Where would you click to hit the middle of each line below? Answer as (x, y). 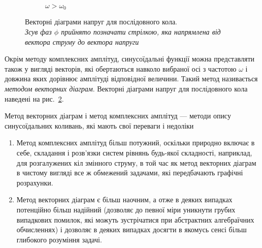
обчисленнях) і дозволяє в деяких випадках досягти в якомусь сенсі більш (132, 229)
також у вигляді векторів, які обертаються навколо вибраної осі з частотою (121, 68)
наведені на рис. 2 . (34, 98)
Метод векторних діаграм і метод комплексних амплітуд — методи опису (118, 116)
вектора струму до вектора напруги (82, 41)
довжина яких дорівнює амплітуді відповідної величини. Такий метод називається (131, 79)
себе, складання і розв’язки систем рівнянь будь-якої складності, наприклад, (134, 152)
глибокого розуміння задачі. (59, 239)
